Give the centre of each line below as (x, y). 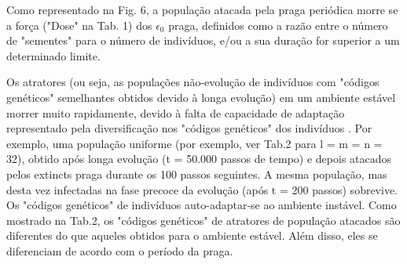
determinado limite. (53, 55)
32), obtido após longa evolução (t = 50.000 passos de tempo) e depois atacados (199, 159)
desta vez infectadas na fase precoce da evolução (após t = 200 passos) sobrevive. (202, 189)
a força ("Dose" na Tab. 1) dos (79, 25)
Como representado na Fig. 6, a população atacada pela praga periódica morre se (202, 9)
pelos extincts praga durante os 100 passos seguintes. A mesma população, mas (197, 174)
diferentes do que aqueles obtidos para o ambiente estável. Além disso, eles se (192, 235)
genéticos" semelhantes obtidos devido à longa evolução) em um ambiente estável (201, 97)
